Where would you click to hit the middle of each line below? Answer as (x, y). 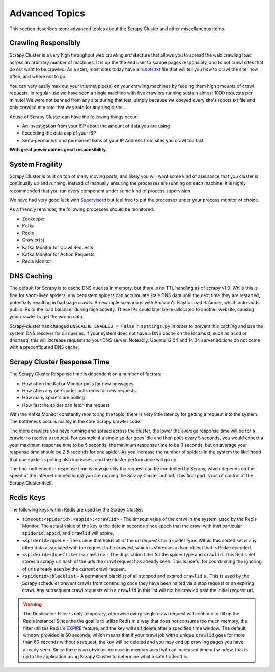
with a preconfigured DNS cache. (45, 347)
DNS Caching (31, 276)
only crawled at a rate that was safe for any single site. (67, 107)
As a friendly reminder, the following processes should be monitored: (82, 209)
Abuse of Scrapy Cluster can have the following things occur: (74, 117)
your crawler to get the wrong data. (47, 316)
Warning (32, 604)
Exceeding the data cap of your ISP (59, 133)
